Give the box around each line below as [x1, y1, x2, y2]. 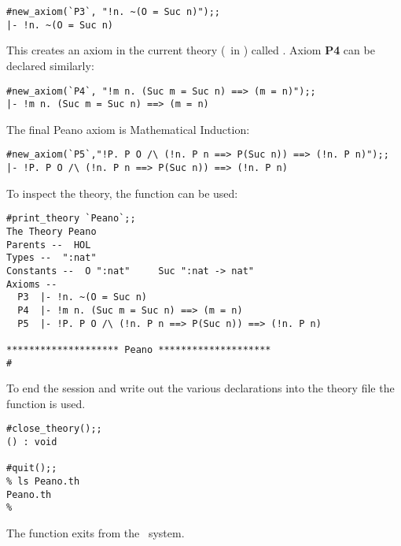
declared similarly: [6, 57, 94, 73]
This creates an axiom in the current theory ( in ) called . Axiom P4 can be [6, 42, 375, 58]
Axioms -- [6, 278, 57, 290]
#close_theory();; [6, 423, 102, 435]
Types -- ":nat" [6, 252, 97, 264]
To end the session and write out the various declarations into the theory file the [6, 380, 395, 396]
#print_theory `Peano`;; [6, 213, 136, 225]
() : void [6, 436, 57, 448]
